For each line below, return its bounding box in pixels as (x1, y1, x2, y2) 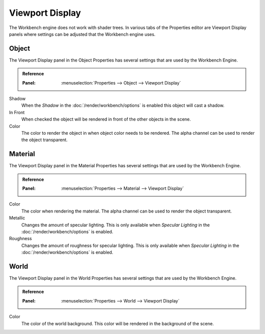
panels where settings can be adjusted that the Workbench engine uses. (9, 31, 156, 37)
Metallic (9, 215, 26, 221)
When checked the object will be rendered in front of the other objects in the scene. (21, 116, 191, 122)
